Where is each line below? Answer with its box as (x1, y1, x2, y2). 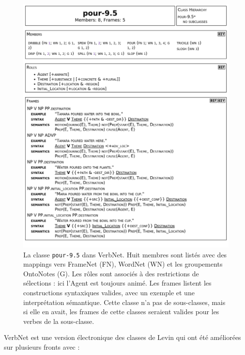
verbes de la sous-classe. (23, 316, 94, 326)
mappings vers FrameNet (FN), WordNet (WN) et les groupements (23, 259, 223, 269)
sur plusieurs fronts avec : (4, 342, 80, 352)
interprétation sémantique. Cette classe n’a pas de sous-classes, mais (23, 297, 226, 307)
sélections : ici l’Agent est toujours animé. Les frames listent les (23, 278, 212, 288)
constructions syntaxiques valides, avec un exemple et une (23, 287, 195, 298)
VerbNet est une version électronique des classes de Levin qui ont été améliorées (4, 332, 241, 342)
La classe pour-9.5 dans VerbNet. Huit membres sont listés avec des (23, 249, 227, 259)
